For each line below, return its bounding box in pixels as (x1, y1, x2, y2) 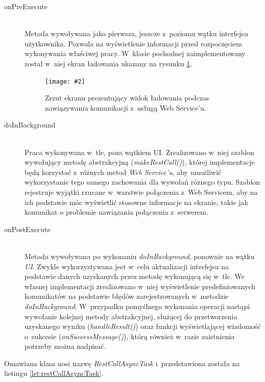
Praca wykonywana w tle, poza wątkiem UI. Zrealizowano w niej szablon (25, 146, 254, 157)
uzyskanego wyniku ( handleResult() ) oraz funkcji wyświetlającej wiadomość (25, 321, 261, 332)
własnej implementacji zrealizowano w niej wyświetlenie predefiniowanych (25, 281, 256, 291)
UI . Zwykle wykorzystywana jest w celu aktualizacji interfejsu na (25, 261, 229, 271)
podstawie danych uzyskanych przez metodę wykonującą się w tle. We (25, 271, 245, 282)
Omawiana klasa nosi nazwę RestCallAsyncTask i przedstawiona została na (4, 358, 240, 368)
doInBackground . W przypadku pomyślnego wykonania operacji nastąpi (25, 300, 250, 311)
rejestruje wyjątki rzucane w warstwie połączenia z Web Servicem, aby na (25, 186, 258, 197)
